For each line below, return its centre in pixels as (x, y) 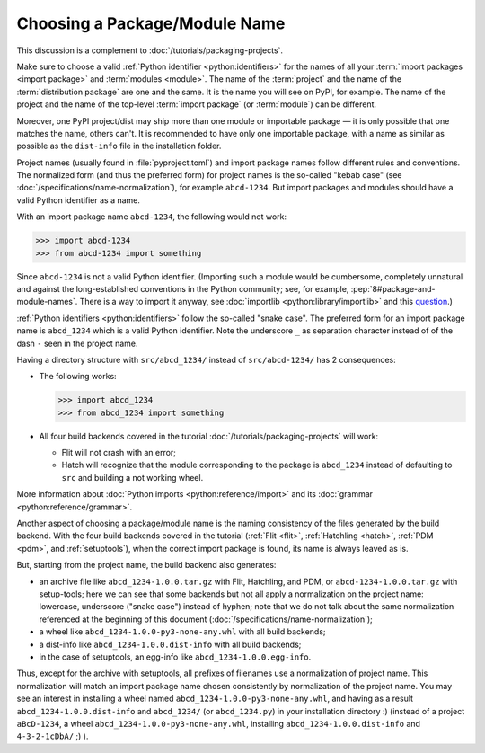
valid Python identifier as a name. (79, 200)
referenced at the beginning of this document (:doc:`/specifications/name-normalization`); (206, 619)
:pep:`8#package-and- (393, 288)
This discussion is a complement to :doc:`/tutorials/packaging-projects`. (150, 50)
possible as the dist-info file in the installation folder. (119, 146)
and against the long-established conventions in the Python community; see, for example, (183, 288)
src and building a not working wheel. (132, 477)
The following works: (78, 376)
